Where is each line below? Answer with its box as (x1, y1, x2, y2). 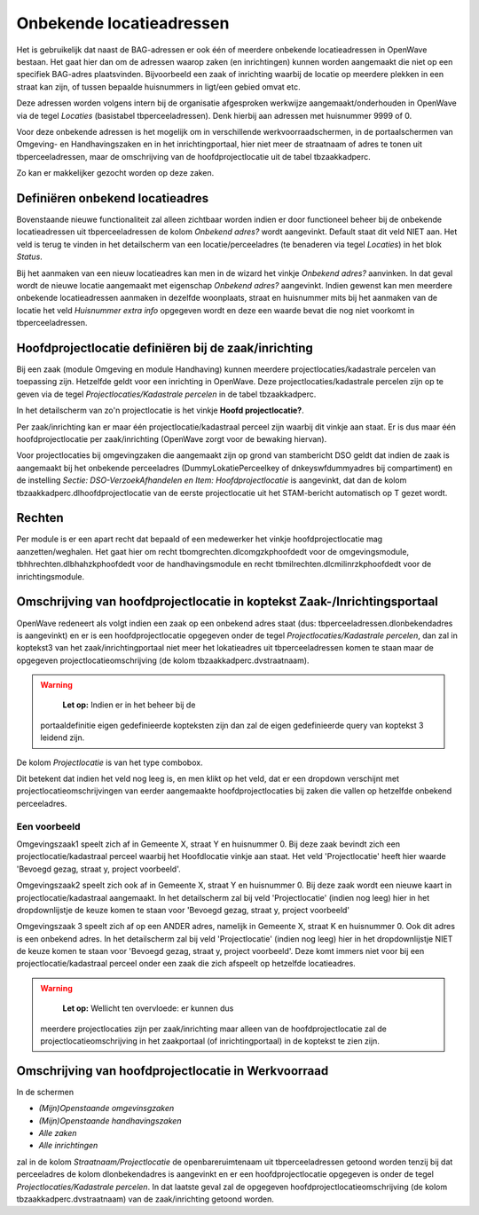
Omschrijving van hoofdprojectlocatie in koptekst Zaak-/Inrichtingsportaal (16, 595, 439, 610)
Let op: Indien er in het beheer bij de (62, 699, 196, 710)
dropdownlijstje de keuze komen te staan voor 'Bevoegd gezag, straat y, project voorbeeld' (16, 904, 350, 915)
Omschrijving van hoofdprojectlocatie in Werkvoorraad (16, 1063, 329, 1078)
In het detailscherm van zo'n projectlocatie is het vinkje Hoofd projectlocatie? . (16, 405, 305, 416)
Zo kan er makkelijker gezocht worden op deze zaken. (16, 168, 215, 178)
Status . (16, 251, 43, 262)
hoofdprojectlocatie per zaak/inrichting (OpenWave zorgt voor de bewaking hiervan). (16, 433, 327, 444)
